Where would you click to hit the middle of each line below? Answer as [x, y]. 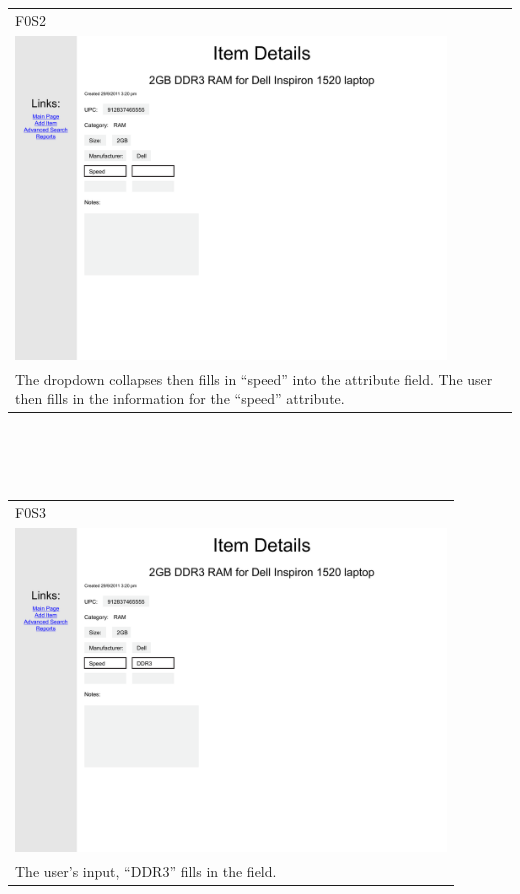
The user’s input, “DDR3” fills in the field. [146, 870]
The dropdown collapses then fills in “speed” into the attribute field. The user [254, 378]
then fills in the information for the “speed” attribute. [180, 398]
